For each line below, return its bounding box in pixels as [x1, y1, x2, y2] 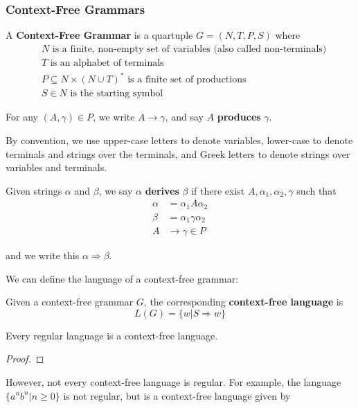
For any [6, 109, 38, 124]
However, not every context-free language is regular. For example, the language [6, 374, 341, 389]
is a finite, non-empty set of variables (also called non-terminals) [52, 44, 327, 54]
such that [296, 183, 337, 197]
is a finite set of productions [127, 75, 247, 85]
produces [217, 109, 261, 124]
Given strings [6, 183, 62, 197]
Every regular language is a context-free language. [6, 328, 218, 342]
